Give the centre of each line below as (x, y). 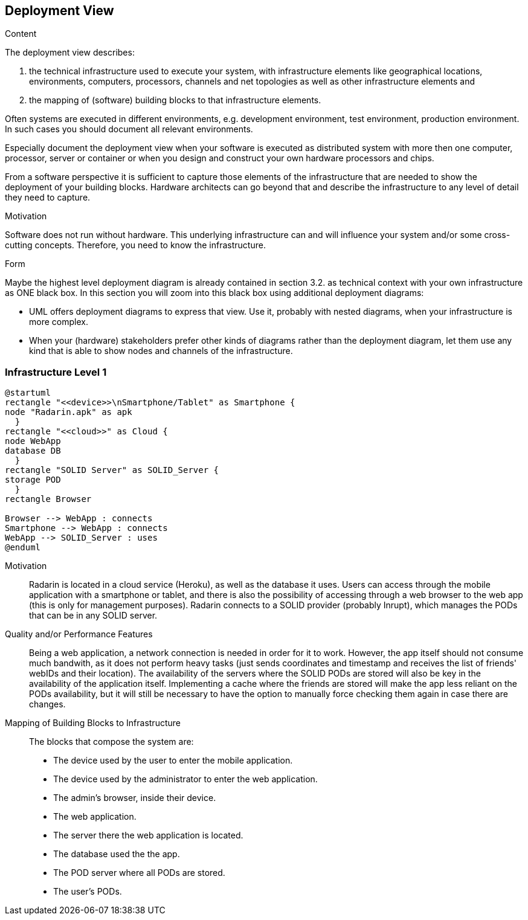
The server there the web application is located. (148, 835)
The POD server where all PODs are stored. (139, 873)
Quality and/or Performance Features (79, 634)
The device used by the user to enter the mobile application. (173, 761)
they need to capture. (48, 198)
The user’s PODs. (88, 892)
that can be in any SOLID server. (93, 616)
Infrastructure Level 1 (56, 372)
